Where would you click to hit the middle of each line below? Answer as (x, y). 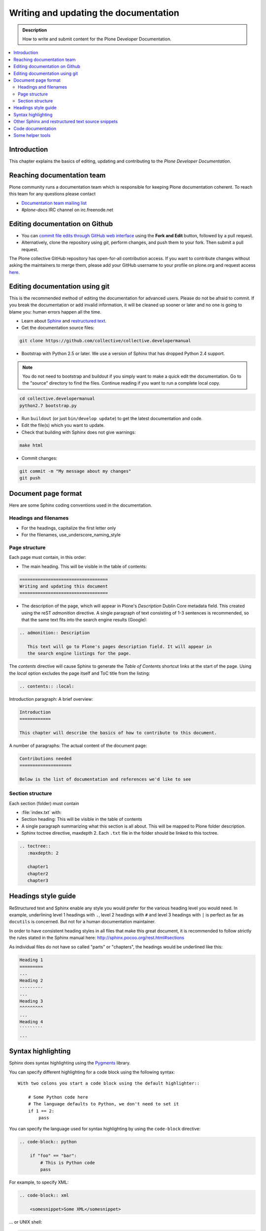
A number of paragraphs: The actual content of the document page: (78, 745)
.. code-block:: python (48, 1142)
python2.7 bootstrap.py (48, 405)
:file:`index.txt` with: (41, 812)
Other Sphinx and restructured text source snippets (66, 122)
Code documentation (35, 129)
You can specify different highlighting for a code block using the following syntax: (92, 1072)
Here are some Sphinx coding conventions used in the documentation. (81, 505)
